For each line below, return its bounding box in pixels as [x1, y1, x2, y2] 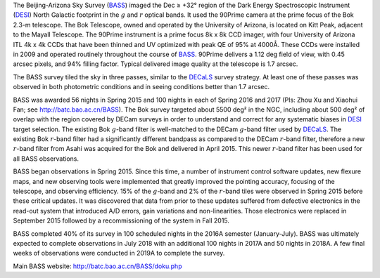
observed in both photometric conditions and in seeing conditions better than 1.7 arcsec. [13, 83, 270, 91]
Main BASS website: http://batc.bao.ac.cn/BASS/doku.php [13, 262, 182, 270]
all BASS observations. [13, 154, 80, 163]
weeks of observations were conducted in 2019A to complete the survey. [13, 249, 225, 258]
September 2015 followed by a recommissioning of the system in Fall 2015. [13, 216, 230, 225]
